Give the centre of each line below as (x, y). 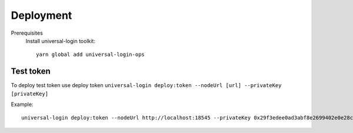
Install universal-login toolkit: (60, 41)
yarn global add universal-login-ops (91, 55)
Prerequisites (27, 33)
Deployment (41, 15)
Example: (22, 104)
